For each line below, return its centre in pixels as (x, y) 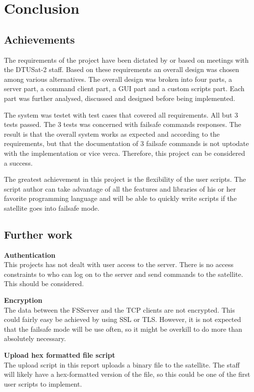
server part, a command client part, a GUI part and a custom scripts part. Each (124, 88)
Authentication (30, 255)
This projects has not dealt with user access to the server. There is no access (119, 264)
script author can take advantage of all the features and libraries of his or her (120, 188)
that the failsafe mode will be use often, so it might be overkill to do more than (123, 329)
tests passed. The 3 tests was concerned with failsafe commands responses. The (123, 124)
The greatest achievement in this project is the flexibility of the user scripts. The (125, 179)
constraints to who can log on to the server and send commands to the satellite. (124, 274)
